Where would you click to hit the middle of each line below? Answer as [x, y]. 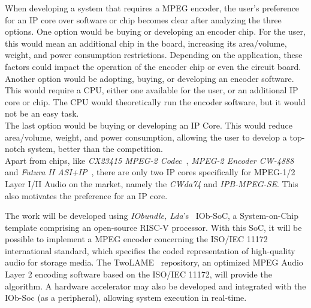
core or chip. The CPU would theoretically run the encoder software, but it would [155, 101]
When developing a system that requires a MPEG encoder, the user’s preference [152, 8]
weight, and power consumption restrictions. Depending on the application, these [154, 55]
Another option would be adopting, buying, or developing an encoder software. [150, 78]
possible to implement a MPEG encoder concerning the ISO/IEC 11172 [136, 239]
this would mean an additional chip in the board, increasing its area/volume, [146, 43]
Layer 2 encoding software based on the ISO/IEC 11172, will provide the [138, 274]
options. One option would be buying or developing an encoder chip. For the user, [155, 31]
